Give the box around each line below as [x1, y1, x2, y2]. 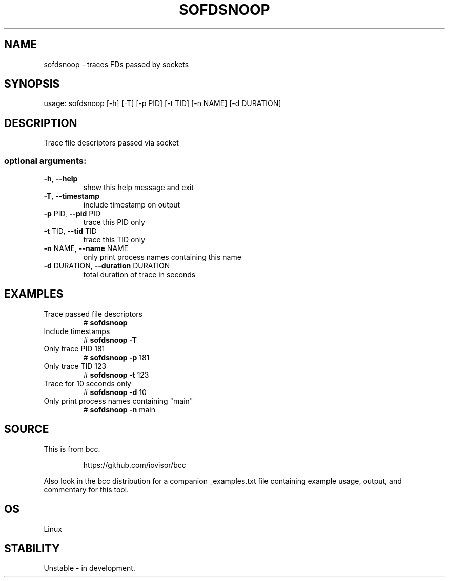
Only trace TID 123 [44, 361, 107, 370]
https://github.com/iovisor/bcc [83, 460, 186, 469]
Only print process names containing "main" [44, 396, 193, 405]
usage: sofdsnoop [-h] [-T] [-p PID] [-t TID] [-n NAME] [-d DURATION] [44, 99, 281, 108]
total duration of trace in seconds [83, 270, 196, 279]
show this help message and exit [83, 183, 194, 192]
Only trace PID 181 [44, 344, 105, 353]
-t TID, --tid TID [44, 226, 97, 236]
